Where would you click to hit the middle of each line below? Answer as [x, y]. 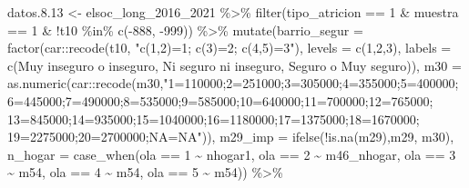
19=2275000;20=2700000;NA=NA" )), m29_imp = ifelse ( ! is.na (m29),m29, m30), [231, 137]
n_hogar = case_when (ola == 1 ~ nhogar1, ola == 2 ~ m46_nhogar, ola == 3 [232, 154]
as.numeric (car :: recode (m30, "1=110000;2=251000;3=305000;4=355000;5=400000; [233, 83]
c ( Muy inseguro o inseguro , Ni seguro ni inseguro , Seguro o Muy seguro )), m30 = [234, 65]
